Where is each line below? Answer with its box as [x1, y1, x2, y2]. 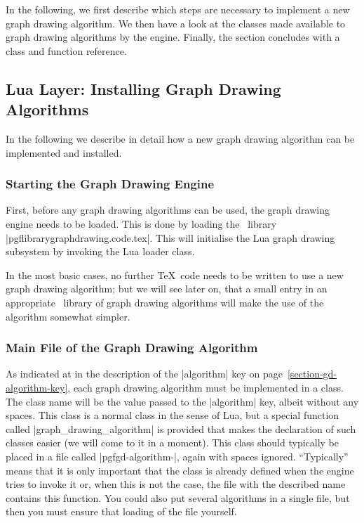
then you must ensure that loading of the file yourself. [6, 504, 237, 519]
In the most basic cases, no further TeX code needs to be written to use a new [6, 267, 344, 282]
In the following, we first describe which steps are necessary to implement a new [6, 2, 350, 16]
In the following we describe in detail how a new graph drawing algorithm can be [6, 131, 355, 146]
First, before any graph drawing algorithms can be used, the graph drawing [6, 202, 330, 217]
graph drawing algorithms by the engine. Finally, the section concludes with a [6, 30, 340, 44]
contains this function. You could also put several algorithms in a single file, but [6, 490, 350, 505]
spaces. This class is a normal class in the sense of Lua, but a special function [6, 408, 339, 422]
